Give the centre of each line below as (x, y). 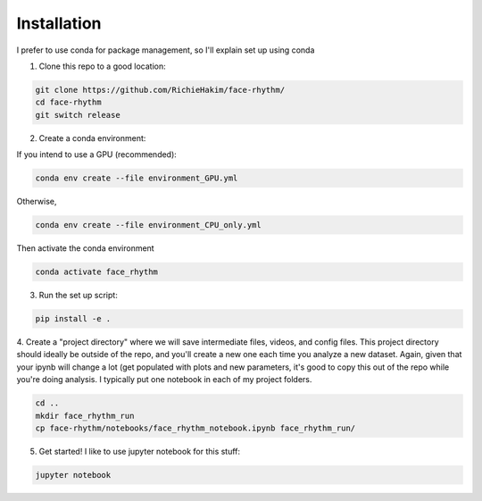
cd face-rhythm (68, 102)
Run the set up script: (78, 295)
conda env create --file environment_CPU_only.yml (149, 225)
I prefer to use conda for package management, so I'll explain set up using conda (166, 50)
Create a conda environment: (92, 138)
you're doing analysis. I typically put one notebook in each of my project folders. (164, 380)
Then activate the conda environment (86, 248)
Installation (59, 23)
